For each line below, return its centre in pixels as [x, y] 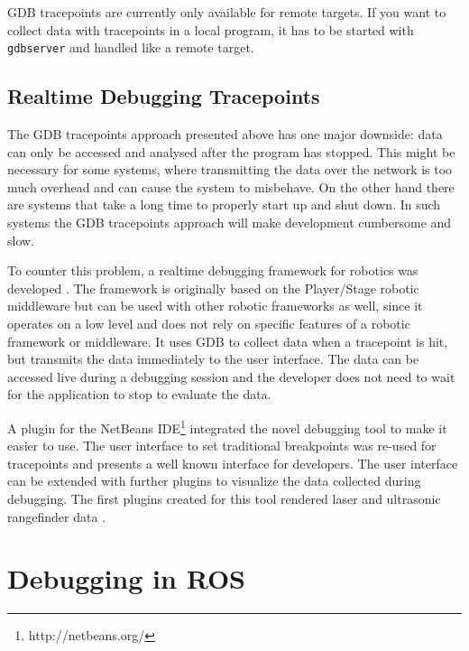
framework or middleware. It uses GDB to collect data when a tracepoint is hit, [228, 341]
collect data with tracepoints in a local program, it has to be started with [211, 29]
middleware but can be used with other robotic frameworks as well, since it [215, 306]
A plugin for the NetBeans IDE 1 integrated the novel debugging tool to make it [227, 426]
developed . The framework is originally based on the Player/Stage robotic [213, 288]
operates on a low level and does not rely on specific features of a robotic [209, 323]
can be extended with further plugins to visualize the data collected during [214, 481]
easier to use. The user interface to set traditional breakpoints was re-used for [222, 446]
